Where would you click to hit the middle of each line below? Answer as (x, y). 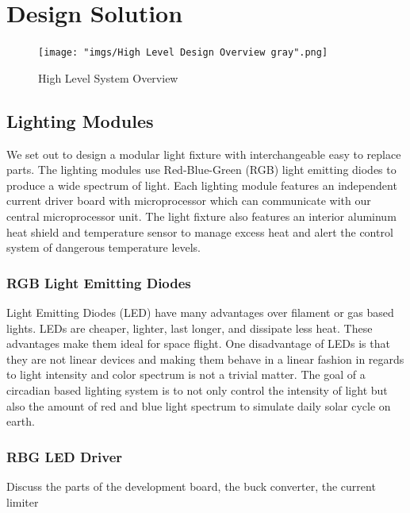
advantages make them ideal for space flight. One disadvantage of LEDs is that (198, 343)
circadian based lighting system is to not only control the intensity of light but (197, 390)
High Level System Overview (108, 77)
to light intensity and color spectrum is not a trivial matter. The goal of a (186, 374)
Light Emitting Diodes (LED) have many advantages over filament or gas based (200, 312)
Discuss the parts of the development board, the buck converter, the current (191, 486)
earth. (21, 421)
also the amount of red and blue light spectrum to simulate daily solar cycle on (199, 405)
